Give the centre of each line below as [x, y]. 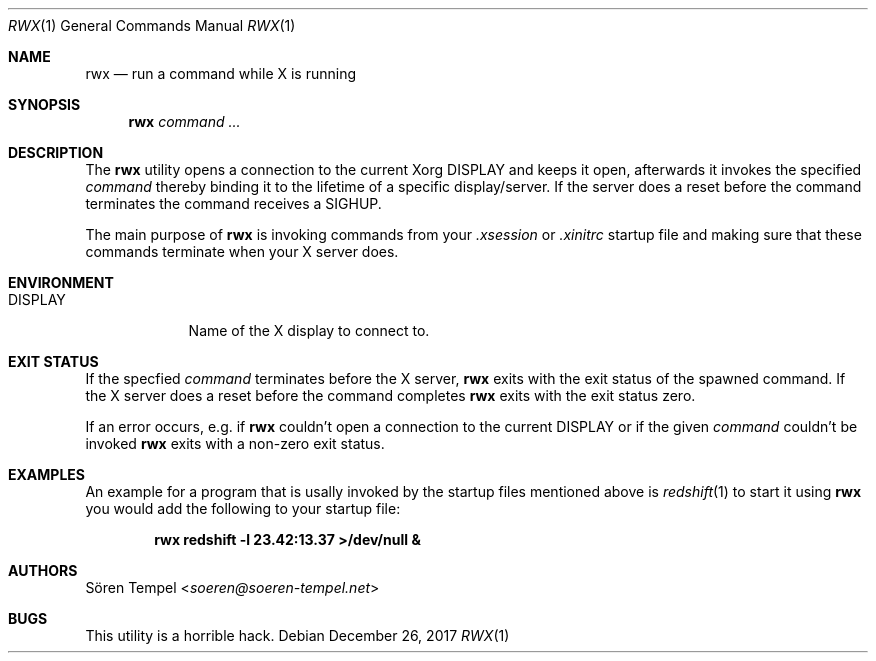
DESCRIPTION [56, 152]
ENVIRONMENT [61, 282]
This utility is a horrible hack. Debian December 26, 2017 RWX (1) [297, 635]
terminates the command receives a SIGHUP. [233, 203]
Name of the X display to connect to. [309, 330]
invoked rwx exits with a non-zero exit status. [235, 443]
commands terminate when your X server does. [242, 251]
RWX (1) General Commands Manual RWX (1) [152, 25]
